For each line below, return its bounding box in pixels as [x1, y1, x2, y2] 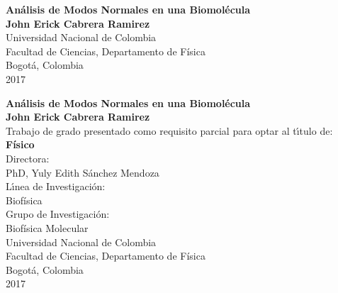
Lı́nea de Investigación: [6, 179, 106, 194]
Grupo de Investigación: [6, 206, 110, 221]
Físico [6, 137, 35, 152]
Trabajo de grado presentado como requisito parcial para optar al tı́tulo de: [6, 123, 333, 138]
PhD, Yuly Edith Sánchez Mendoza [6, 165, 159, 179]
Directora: [6, 150, 50, 165]
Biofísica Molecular [6, 220, 89, 235]
